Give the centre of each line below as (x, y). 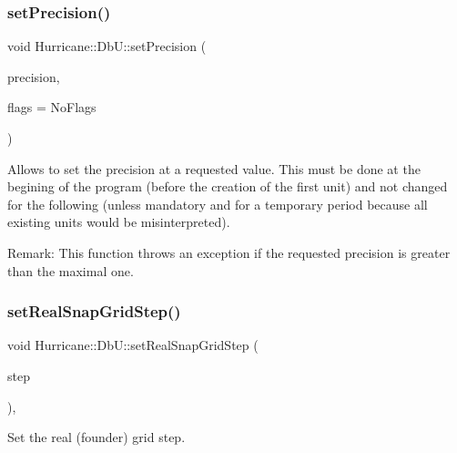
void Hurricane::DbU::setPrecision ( (107, 46)
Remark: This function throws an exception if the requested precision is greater (229, 252)
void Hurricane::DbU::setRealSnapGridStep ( (133, 345)
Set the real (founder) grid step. (96, 437)
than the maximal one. (71, 270)
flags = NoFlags (52, 107)
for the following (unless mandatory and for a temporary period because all (218, 204)
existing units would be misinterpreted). (119, 222)
